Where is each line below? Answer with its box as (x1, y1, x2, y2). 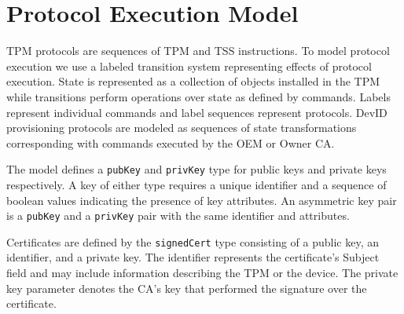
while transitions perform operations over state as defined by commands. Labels (6, 88, 391, 104)
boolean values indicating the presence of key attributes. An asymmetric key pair (6, 192, 397, 208)
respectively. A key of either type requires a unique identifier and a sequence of (6, 176, 387, 192)
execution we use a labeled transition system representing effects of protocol (6, 57, 372, 74)
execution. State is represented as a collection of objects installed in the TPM (6, 73, 380, 89)
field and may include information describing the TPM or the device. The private (6, 265, 398, 281)
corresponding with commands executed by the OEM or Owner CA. (6, 134, 335, 151)
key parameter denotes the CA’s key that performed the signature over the (6, 279, 367, 296)
